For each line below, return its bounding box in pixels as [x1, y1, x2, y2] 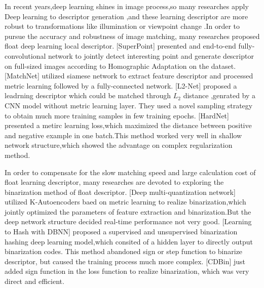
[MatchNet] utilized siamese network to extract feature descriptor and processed [5, 70, 253, 81]
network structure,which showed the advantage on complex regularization [5, 140, 233, 150]
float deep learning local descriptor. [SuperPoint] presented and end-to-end [5, 40, 236, 51]
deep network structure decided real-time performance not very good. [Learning [5, 216, 252, 227]
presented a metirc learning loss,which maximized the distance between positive [5, 120, 252, 131]
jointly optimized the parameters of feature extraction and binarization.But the [5, 206, 251, 217]
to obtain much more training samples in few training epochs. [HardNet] [5, 110, 229, 120]
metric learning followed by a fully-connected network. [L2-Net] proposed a [5, 80, 237, 91]
